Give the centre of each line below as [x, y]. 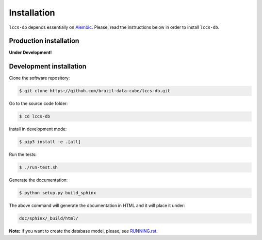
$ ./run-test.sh [39, 167]
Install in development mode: [38, 129]
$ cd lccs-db [35, 116]
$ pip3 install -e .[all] [50, 142]
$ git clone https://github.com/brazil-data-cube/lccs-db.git [95, 91]
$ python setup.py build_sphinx [58, 193]
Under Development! [30, 52]
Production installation [44, 41]
